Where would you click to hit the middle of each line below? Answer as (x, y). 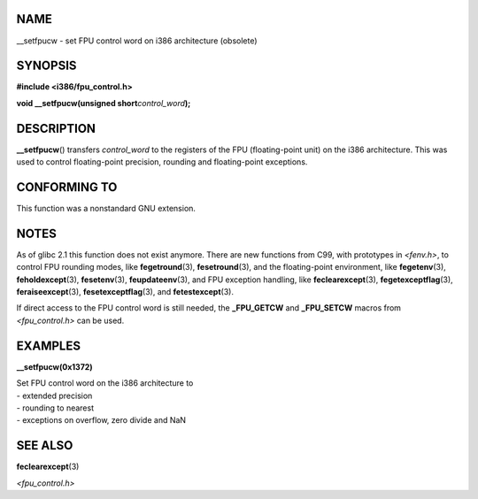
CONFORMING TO (67, 187)
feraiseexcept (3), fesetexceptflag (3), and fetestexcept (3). (125, 292)
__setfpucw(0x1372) (54, 366)
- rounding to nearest (55, 408)
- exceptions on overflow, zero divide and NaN (101, 420)
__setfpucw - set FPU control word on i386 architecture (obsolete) (137, 41)
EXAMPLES (49, 345)
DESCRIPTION (56, 128)
